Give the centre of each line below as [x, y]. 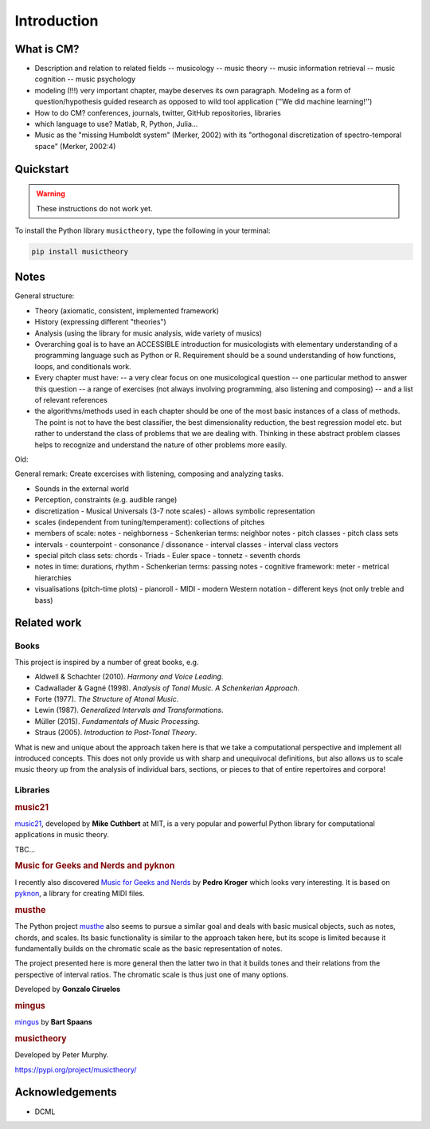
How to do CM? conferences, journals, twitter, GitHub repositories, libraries [158, 112]
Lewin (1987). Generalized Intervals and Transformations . [129, 710]
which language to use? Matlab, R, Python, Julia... [116, 124]
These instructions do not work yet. [94, 208]
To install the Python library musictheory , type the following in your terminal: [143, 230]
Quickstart [42, 169]
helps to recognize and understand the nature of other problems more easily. [161, 445]
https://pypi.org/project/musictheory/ [76, 1069]
